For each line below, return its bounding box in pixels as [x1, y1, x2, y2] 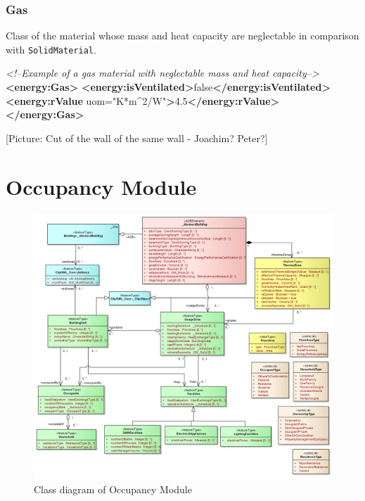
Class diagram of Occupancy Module [34, 481, 192, 496]
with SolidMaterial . [6, 42, 96, 56]
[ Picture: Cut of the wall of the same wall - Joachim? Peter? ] [6, 130, 268, 145]
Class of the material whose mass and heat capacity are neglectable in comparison [6, 28, 359, 43]
